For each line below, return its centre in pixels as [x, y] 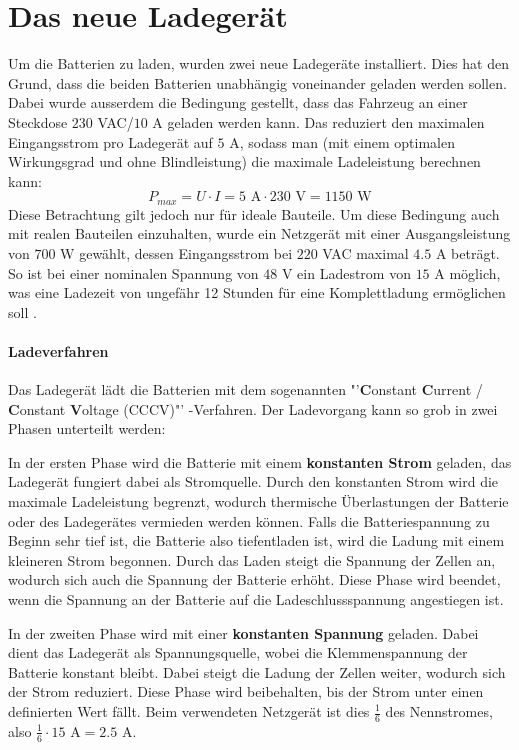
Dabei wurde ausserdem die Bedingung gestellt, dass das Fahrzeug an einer [238, 102]
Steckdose [38, 121]
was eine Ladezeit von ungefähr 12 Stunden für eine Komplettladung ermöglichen [257, 292]
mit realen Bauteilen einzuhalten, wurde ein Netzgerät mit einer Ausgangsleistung [259, 233]
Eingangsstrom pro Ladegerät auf [110, 141]
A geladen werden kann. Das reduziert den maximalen [318, 121]
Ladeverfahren [58, 350]
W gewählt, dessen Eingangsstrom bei [176, 252]
